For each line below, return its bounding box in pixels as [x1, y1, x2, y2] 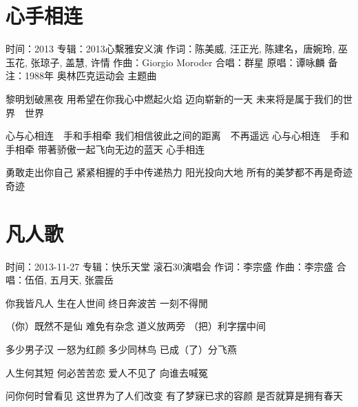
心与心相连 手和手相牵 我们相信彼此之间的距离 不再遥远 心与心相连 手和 [6, 128, 350, 143]
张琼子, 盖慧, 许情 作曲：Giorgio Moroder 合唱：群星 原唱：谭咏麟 [30, 54, 325, 69]
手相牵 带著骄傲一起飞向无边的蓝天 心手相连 [6, 141, 205, 156]
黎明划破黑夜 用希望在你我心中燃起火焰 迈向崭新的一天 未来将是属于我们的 [6, 91, 343, 106]
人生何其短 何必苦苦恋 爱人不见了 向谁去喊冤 [6, 365, 208, 379]
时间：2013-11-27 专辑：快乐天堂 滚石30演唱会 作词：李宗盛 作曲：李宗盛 [6, 259, 333, 273]
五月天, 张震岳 [50, 272, 114, 287]
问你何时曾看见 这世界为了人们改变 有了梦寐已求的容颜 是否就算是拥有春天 [6, 388, 343, 403]
